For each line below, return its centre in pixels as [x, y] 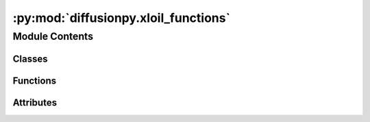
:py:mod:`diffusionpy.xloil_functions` [122, 18]
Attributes [35, 102]
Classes [30, 59]
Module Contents [53, 36]
